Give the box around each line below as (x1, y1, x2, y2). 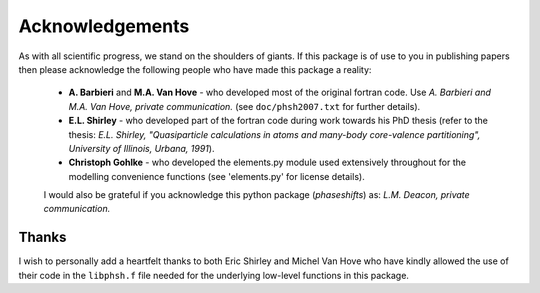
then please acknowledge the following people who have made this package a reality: (18, 63, 372, 75)
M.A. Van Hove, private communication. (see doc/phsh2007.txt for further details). (68, 100, 421, 112)
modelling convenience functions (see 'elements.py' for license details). (68, 170, 365, 182)
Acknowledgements (18, 15, 190, 37)
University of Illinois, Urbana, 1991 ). (68, 142, 215, 154)
